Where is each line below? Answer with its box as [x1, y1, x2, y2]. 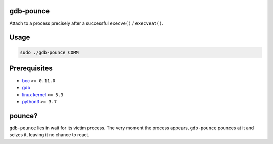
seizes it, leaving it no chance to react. [9, 132, 89, 138]
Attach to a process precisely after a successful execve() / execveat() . [9, 20, 164, 26]
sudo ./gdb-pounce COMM [20, 49, 79, 55]
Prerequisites [9, 64, 53, 73]
